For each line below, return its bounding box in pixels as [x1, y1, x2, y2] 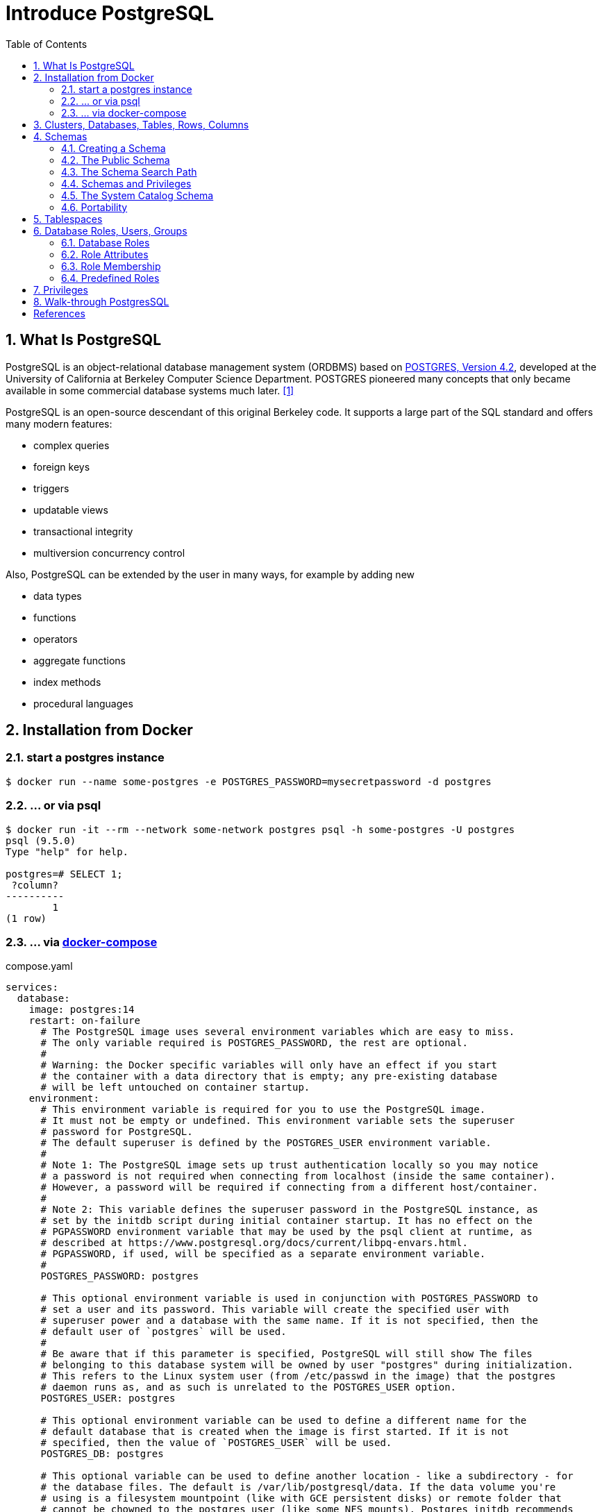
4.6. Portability [61, 201, 128, 213]
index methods [33, 675, 101, 688]
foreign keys [33, 460, 90, 473]
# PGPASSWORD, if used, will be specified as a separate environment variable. [40, 1248, 486, 1260]
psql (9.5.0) [6, 834, 76, 846]
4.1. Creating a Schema [61, 142, 166, 154]
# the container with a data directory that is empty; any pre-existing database [40, 1070, 498, 1082]
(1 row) [6, 912, 47, 924]
